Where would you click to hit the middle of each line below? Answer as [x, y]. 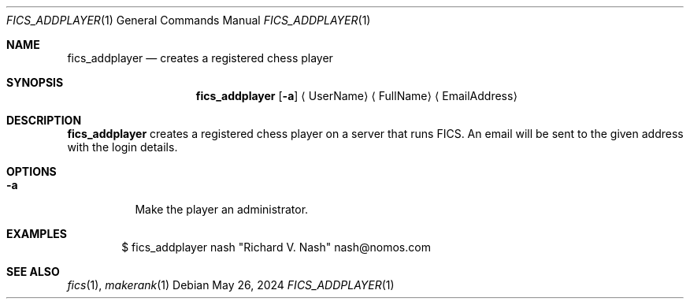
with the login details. [122, 147]
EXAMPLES [37, 234]
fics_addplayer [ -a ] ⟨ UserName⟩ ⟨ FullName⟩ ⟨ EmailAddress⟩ [356, 96]
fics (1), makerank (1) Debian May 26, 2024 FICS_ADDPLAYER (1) [231, 285]
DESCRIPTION [44, 120]
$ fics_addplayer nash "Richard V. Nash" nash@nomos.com [276, 247]
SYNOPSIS [35, 82]
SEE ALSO [33, 272]
